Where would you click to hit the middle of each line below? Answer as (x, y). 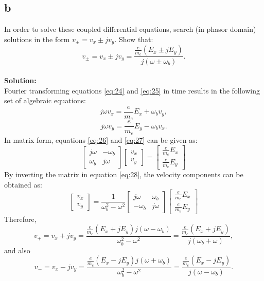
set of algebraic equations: (45, 100)
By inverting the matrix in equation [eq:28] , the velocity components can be (124, 174)
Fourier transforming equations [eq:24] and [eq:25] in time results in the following (132, 90)
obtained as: (23, 184)
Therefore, (20, 219)
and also (17, 250)
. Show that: (134, 39)
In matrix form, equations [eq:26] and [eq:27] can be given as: (101, 139)
